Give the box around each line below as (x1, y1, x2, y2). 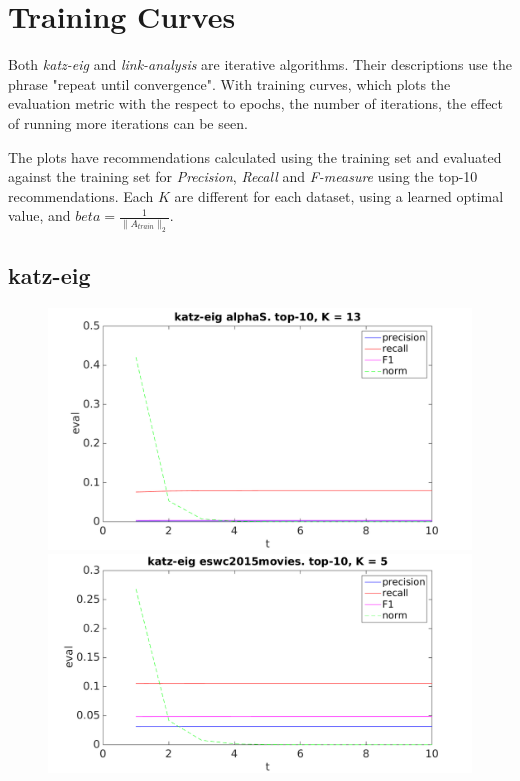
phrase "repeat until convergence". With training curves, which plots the (8, 73, 451, 94)
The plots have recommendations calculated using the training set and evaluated (8, 146, 502, 167)
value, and (8, 205, 71, 226)
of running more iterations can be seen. (8, 112, 248, 133)
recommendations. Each (8, 185, 154, 206)
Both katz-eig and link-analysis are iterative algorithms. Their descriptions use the (8, 54, 512, 75)
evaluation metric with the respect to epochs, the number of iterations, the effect (8, 93, 504, 114)
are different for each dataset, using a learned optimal (174, 185, 504, 206)
